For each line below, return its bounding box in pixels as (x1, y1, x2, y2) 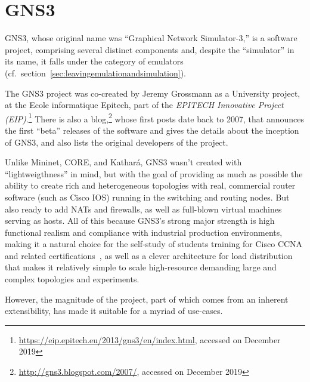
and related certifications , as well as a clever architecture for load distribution (5, 249, 293, 261)
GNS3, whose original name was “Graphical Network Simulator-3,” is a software (5, 32, 297, 44)
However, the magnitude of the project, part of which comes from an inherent (5, 292, 289, 305)
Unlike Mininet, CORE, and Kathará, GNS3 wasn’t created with (5, 156, 242, 168)
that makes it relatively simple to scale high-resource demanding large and (5, 261, 277, 273)
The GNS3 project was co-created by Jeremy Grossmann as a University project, (5, 87, 300, 99)
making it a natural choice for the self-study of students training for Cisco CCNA (5, 238, 303, 250)
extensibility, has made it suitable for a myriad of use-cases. (5, 304, 223, 317)
